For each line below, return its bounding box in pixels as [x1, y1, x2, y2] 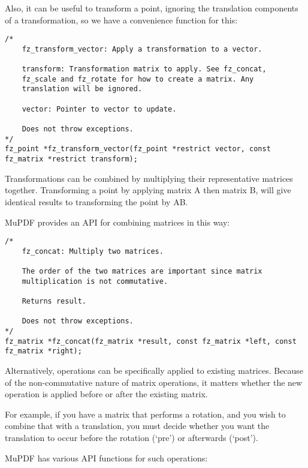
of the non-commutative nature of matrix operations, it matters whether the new [5, 376, 303, 388]
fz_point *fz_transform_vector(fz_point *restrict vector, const [5, 145, 271, 154]
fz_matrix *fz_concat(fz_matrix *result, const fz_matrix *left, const [5, 337, 297, 346]
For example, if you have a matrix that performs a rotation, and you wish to [5, 407, 286, 420]
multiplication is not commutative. [22, 277, 168, 286]
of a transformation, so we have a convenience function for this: [5, 13, 238, 26]
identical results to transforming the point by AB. [5, 195, 188, 208]
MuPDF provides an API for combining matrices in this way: [5, 215, 230, 228]
